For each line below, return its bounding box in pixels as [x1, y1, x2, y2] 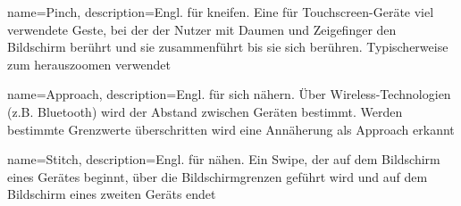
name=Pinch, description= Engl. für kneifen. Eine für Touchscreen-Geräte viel [7, 3, 434, 21]
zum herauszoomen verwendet [7, 54, 171, 73]
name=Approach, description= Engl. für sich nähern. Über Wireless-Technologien [7, 85, 451, 103]
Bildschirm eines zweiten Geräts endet [7, 185, 216, 203]
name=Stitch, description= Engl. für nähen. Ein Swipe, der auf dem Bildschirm [7, 150, 440, 169]
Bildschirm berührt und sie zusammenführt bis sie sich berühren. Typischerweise [7, 37, 448, 56]
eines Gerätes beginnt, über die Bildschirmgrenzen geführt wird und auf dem [7, 167, 428, 185]
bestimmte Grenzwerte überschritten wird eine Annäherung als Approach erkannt [7, 119, 455, 138]
